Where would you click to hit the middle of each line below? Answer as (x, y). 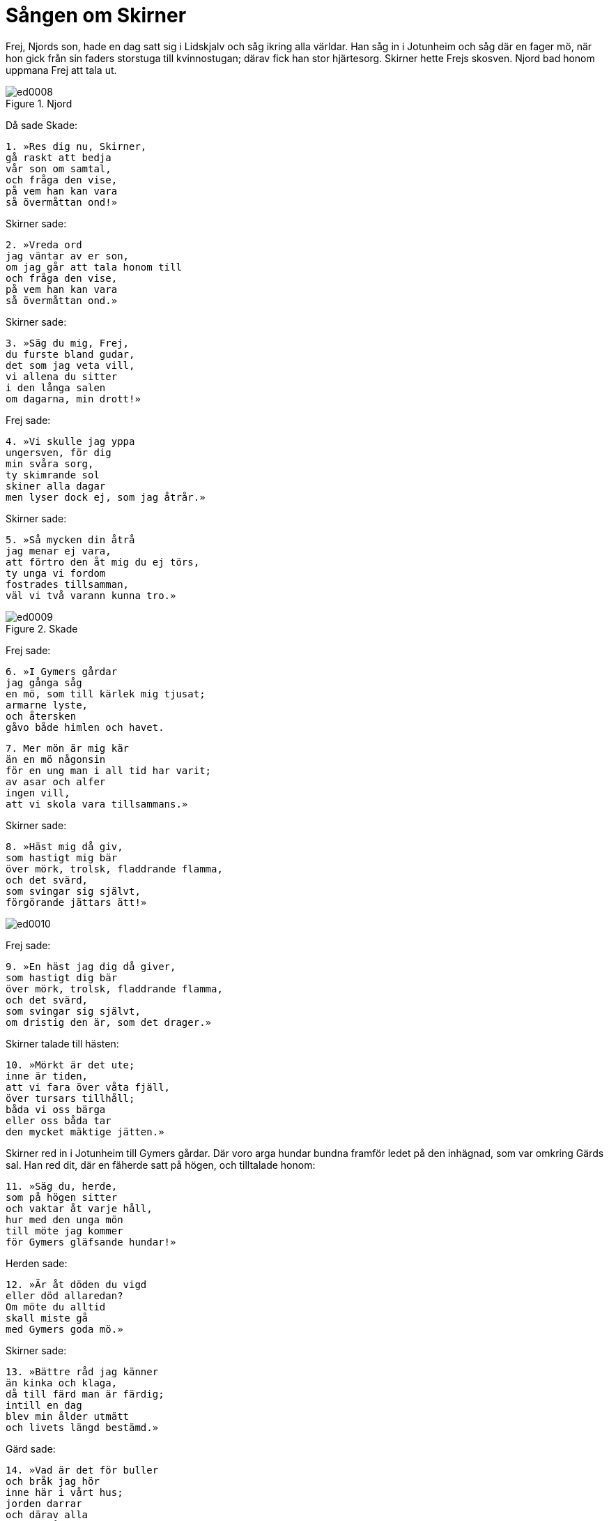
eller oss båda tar (59, 1120)
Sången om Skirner (96, 15)
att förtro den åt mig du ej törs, (103, 562)
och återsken (41, 716)
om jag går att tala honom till (94, 267)
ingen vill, (38, 793)
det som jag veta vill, (70, 365)
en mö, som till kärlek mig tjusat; (106, 694)
